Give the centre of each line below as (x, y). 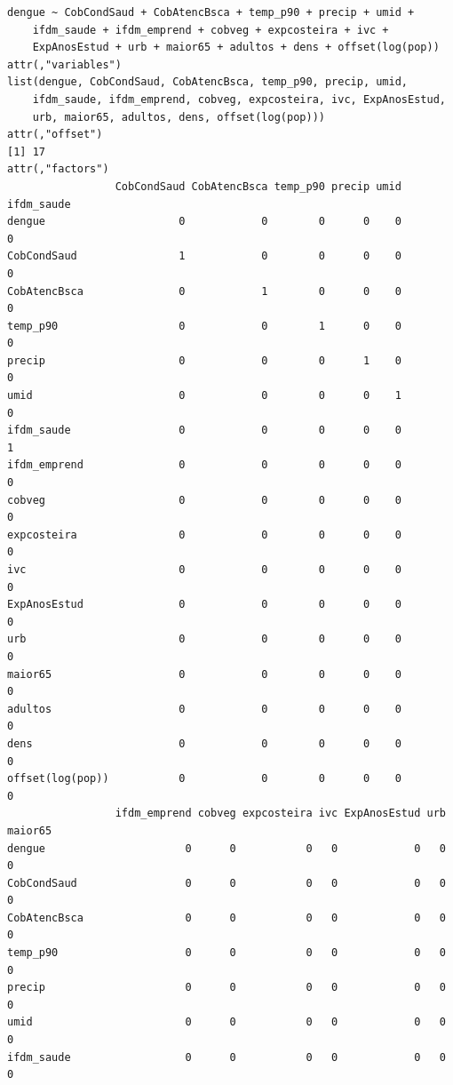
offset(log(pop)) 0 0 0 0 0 (204, 779)
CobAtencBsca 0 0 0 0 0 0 (226, 917)
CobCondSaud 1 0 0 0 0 (204, 256)
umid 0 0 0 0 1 (204, 396)
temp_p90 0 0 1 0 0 (204, 326)
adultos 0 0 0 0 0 (204, 709)
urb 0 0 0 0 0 (204, 639)
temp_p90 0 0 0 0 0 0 (226, 953)
